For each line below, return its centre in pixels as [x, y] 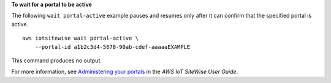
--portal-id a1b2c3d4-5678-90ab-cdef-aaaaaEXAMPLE [112, 47]
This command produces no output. [57, 60]
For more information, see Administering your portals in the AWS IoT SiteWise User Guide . [125, 72]
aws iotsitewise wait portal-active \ [81, 38]
